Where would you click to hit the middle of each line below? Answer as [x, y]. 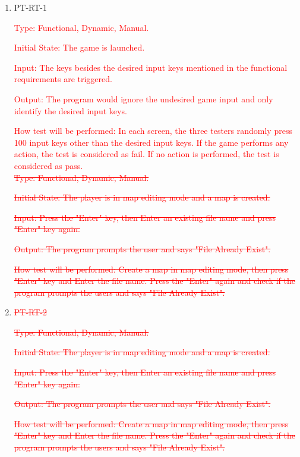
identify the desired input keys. [70, 110]
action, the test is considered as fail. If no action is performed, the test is [146, 154]
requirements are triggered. [63, 79]
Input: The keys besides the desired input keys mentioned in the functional [151, 67]
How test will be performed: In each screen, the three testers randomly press [153, 131]
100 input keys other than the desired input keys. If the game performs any [151, 142]
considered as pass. [48, 165]
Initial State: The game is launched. [79, 47]
